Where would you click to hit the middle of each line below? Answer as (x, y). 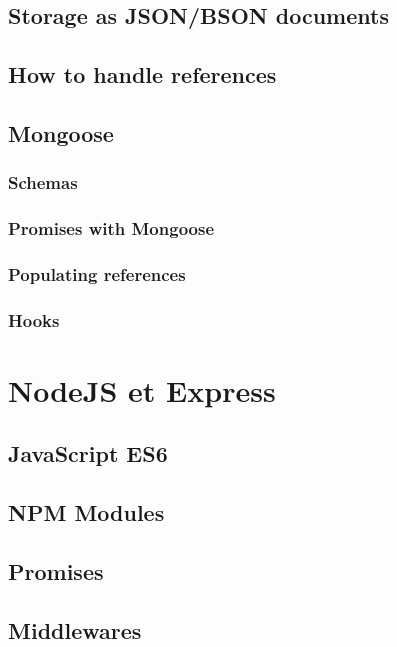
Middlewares (75, 629)
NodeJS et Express (142, 389)
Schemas (43, 182)
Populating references (97, 273)
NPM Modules (86, 512)
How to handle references (142, 74)
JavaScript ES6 (88, 453)
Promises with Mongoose (111, 228)
